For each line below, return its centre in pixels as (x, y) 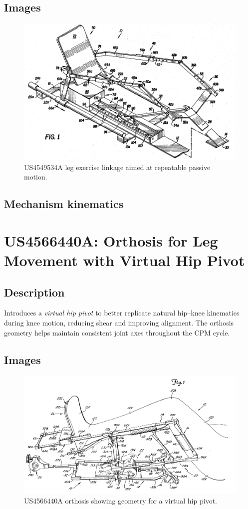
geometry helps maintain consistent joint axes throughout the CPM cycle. (117, 332)
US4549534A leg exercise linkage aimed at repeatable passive (117, 167)
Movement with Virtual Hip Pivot (124, 260)
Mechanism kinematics (64, 204)
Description (34, 292)
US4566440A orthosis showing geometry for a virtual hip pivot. (121, 500)
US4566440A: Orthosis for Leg (111, 240)
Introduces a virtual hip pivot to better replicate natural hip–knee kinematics (122, 313)
